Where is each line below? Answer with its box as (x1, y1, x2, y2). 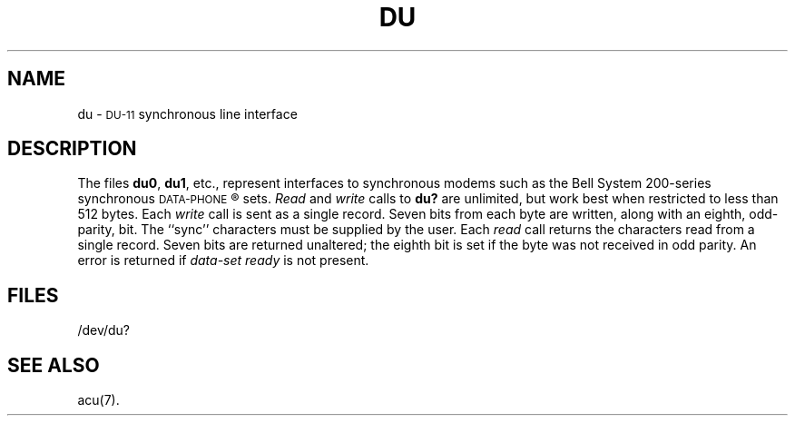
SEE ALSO (7, 353, 100, 377)
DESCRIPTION (7, 137, 137, 161)
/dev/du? (77, 322, 131, 339)
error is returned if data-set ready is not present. (77, 252, 369, 269)
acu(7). (77, 392, 120, 408)
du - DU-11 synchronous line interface (77, 105, 298, 122)
